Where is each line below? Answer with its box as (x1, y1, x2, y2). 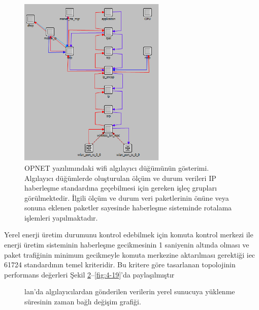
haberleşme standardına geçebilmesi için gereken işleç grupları (24, 182, 217, 193)
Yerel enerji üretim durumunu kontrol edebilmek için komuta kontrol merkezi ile (4, 229, 253, 240)
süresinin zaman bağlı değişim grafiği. (24, 296, 141, 307)
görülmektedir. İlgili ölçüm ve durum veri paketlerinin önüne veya (24, 192, 229, 203)
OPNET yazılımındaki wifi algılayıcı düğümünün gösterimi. (24, 162, 209, 173)
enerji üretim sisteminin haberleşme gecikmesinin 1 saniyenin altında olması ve (4, 239, 249, 250)
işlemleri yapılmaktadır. (24, 212, 98, 223)
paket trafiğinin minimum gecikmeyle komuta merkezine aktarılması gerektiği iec (4, 249, 255, 260)
